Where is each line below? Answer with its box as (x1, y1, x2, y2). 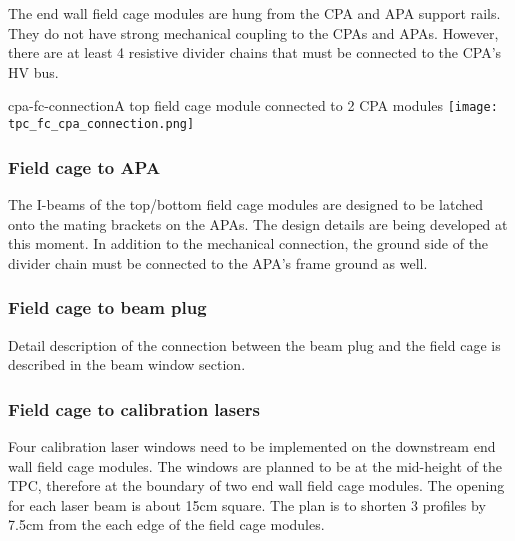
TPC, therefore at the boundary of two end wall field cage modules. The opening (8, 475, 505, 496)
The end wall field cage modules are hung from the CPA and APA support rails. (8, 3, 501, 23)
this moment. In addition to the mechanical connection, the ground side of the (8, 233, 489, 254)
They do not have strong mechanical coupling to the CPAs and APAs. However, (8, 22, 499, 43)
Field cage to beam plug (8, 295, 207, 320)
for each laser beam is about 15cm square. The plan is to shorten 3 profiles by (8, 494, 486, 515)
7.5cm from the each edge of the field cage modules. (8, 514, 325, 535)
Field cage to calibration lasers (8, 396, 260, 421)
